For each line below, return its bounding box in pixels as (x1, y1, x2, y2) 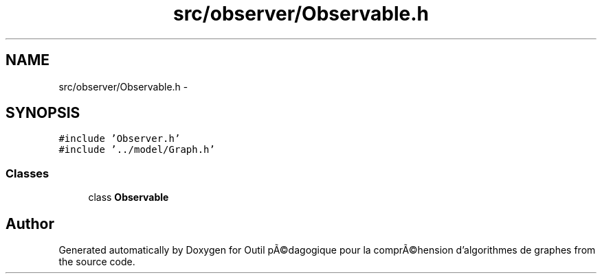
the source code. (58, 256, 135, 268)
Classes (5, 166, 49, 180)
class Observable (88, 191, 169, 204)
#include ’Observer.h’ (58, 133, 181, 145)
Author (5, 215, 54, 232)
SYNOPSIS (5, 104, 80, 122)
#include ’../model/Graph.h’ (58, 144, 215, 156)
